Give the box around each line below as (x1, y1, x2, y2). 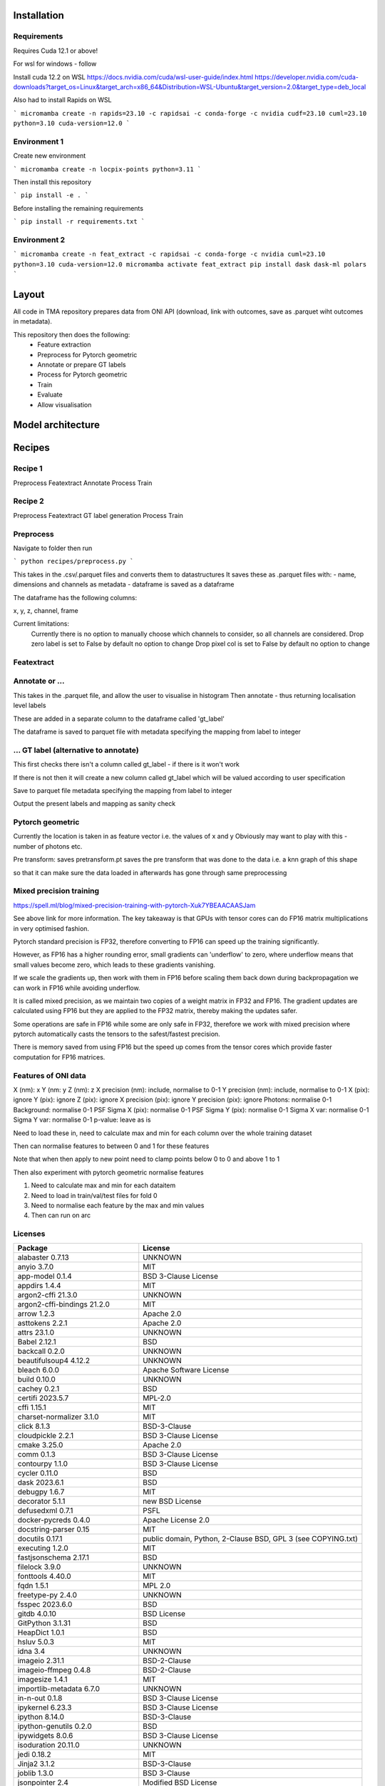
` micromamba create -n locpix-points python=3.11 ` (13, 165, 202, 173)
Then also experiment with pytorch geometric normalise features (13, 1168, 204, 1177)
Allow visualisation (37, 400, 92, 409)
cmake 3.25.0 (17, 1440, 63, 1450)
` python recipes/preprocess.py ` (13, 557, 134, 566)
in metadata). (13, 317, 53, 326)
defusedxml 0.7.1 (17, 1506, 73, 1516)
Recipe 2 (13, 497, 44, 507)
